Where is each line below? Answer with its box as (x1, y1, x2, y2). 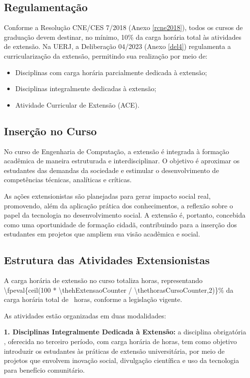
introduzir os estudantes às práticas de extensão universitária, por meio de (4, 346, 225, 356)
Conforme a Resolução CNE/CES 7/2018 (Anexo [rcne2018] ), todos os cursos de (4, 22, 243, 32)
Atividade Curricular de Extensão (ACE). (15, 99, 140, 110)
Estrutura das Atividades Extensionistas (4, 252, 210, 268)
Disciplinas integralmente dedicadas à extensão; (15, 83, 156, 94)
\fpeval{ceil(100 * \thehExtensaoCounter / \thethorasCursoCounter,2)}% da (4, 284, 234, 295)
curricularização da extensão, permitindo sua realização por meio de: (4, 50, 207, 61)
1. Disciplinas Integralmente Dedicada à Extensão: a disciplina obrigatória (4, 327, 246, 337)
